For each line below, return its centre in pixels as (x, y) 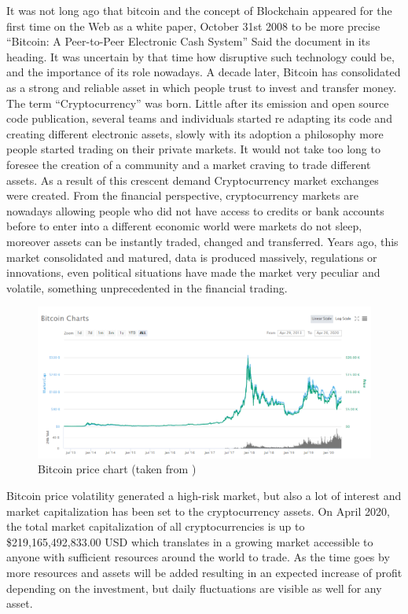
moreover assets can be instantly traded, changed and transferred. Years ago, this (202, 241)
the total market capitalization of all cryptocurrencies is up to (156, 526)
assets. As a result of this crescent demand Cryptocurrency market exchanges (193, 180)
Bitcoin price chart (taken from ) (117, 469)
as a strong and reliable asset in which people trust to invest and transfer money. (202, 87)
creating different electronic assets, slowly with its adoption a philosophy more (195, 133)
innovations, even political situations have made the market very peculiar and (193, 272)
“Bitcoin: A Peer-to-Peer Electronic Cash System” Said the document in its (188, 41)
